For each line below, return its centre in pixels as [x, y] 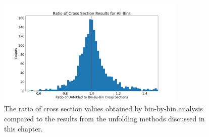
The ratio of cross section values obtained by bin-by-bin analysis [103, 109]
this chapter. [23, 128]
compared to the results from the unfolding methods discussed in [104, 118]
